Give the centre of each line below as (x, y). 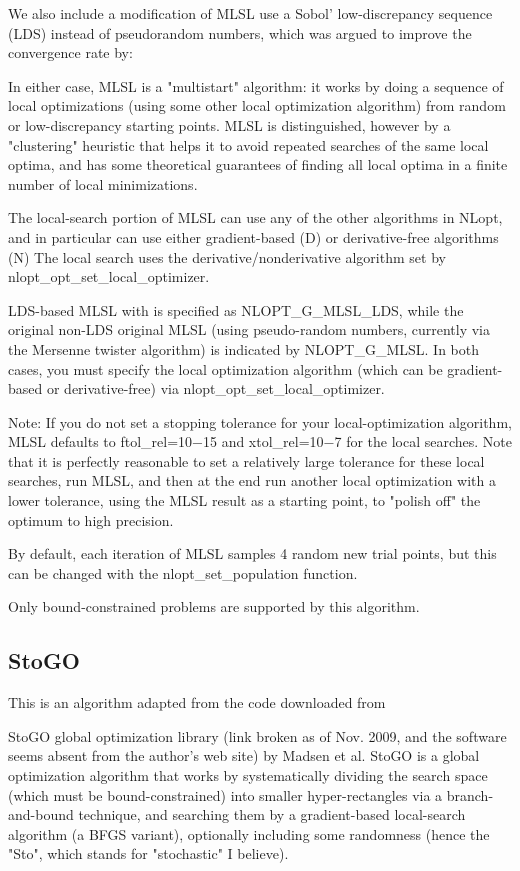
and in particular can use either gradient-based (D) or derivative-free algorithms (253, 236)
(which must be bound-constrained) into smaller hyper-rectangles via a (225, 794)
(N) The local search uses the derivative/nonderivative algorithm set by (227, 256)
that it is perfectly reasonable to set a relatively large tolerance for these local (246, 460)
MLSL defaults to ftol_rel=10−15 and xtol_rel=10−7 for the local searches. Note (260, 441)
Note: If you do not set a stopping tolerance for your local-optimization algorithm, (260, 421)
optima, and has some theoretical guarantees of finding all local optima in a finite (258, 164)
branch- (470, 794)
